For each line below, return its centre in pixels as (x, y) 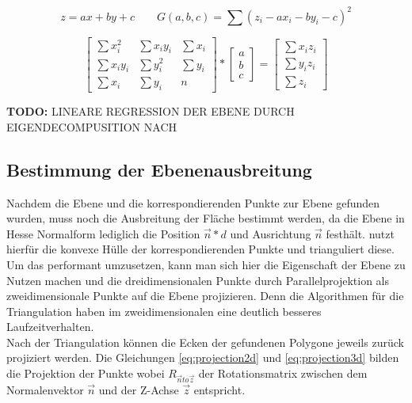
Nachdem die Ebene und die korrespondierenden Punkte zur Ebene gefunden (193, 202)
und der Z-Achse (139, 389)
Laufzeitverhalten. (50, 327)
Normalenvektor (45, 389)
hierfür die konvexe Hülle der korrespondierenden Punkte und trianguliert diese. (200, 249)
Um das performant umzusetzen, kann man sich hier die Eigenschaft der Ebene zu (206, 264)
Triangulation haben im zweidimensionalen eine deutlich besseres (164, 311)
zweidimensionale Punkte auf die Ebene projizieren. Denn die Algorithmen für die (205, 296)
